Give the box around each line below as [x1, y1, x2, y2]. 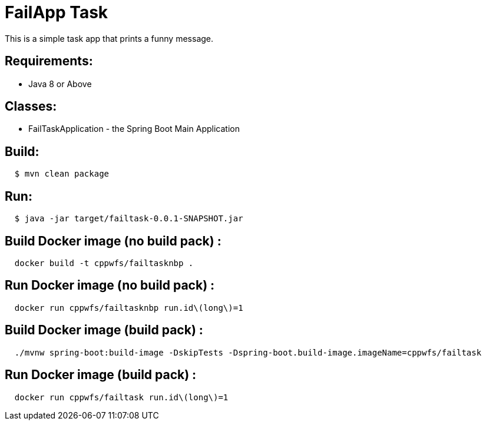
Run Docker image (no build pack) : [5, 278, 215, 293]
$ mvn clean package [14, 169, 110, 179]
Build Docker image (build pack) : [5, 323, 203, 338]
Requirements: [5, 54, 93, 69]
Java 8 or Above [28, 78, 92, 89]
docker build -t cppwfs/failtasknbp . [14, 258, 194, 268]
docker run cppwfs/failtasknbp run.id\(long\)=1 [14, 303, 243, 313]
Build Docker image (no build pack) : [5, 233, 221, 248]
